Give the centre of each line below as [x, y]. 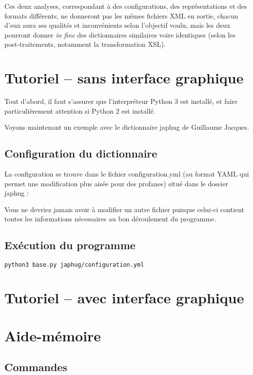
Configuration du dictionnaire [81, 153]
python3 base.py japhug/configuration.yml [74, 265]
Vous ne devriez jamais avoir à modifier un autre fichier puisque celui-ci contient [124, 209]
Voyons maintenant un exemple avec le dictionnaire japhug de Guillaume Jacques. [127, 127]
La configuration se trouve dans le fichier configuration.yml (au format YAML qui [127, 174]
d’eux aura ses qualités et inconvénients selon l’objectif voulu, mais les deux [117, 25]
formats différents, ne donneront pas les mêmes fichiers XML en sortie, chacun [121, 15]
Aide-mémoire [53, 336]
